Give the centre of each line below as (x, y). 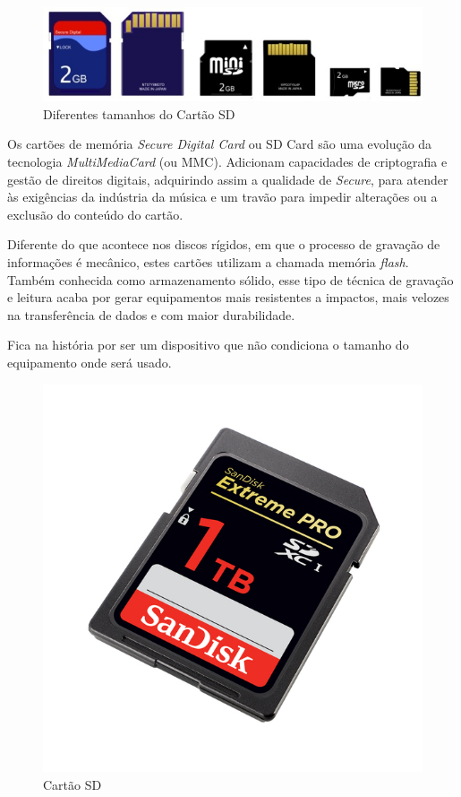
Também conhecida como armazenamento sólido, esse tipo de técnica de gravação (230, 279)
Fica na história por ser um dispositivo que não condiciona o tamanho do (208, 345)
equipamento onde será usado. (90, 362)
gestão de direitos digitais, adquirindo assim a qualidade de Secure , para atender (228, 179)
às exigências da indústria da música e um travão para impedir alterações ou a (222, 197)
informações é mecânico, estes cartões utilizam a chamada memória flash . (208, 262)
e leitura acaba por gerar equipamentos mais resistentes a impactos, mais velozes (228, 297)
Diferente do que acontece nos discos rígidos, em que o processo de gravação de (224, 244)
